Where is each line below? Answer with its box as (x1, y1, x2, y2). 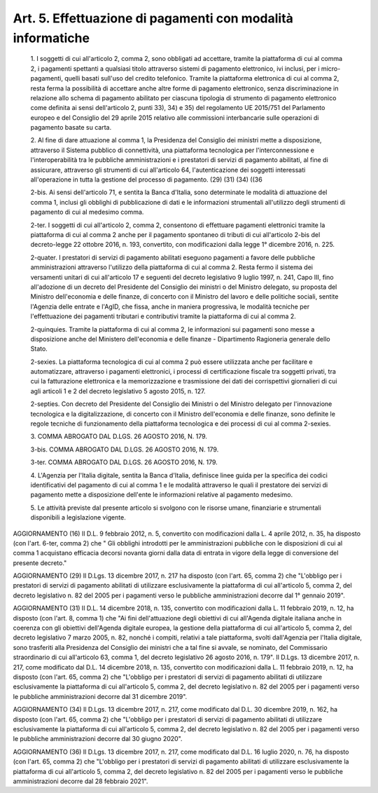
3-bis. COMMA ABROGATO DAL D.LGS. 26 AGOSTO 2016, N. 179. (30, 445, 219, 454)
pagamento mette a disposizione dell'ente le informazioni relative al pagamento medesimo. (30, 491, 293, 499)
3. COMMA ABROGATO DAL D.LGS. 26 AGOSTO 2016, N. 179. (30, 432, 208, 441)
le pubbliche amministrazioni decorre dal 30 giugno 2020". (13, 735, 183, 743)
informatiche (13, 30, 90, 46)
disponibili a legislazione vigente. (30, 513, 126, 522)
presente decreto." (13, 558, 67, 567)
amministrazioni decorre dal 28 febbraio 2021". (13, 777, 148, 785)
